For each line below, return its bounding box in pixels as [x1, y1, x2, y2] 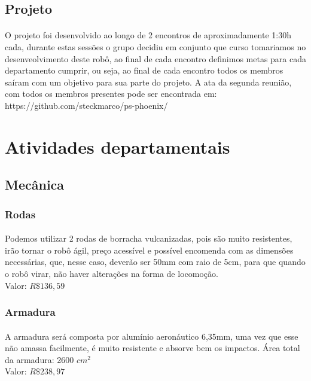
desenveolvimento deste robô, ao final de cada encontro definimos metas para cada [5, 52, 306, 65]
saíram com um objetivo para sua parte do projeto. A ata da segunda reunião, [5, 75, 292, 88]
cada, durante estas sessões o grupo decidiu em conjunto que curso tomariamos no [5, 40, 306, 53]
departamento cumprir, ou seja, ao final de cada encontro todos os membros [5, 64, 283, 77]
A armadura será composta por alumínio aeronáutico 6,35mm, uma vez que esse [5, 330, 298, 342]
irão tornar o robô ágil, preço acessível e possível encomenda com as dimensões [5, 243, 294, 256]
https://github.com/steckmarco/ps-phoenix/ [5, 99, 168, 111]
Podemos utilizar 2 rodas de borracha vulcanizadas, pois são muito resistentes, [5, 232, 292, 245]
